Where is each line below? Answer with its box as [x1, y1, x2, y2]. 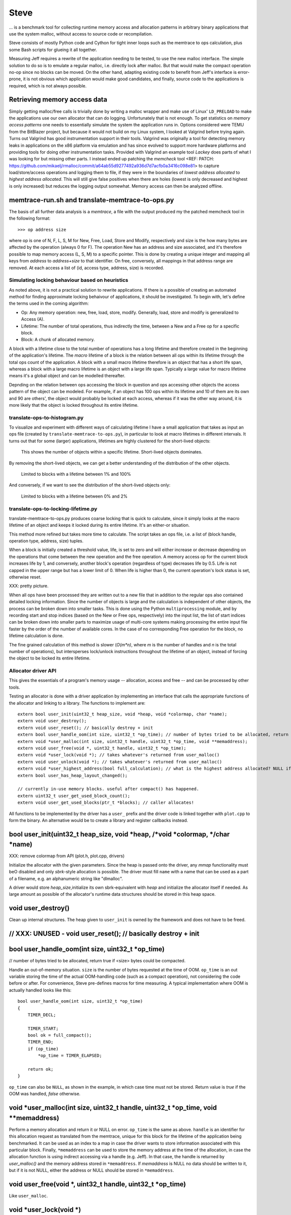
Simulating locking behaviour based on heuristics [9, 277, 129, 284]
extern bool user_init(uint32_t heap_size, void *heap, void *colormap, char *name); [17, 712, 227, 717]
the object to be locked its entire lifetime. [9, 655, 91, 661]
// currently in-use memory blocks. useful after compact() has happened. [17, 786, 199, 792]
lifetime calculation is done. [9, 633, 64, 639]
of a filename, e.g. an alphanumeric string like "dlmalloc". [9, 875, 123, 882]
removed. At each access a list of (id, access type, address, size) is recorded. [9, 265, 164, 271]
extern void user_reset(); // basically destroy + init [17, 725, 153, 730]
